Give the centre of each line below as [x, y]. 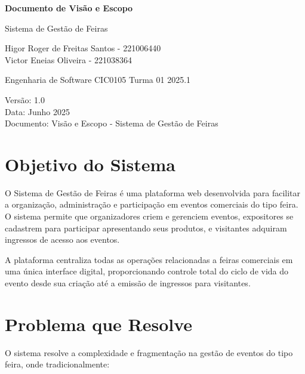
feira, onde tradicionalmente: [57, 364]
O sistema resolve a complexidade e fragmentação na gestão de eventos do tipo [149, 352]
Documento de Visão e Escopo [69, 8]
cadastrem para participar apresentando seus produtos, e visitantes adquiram [146, 228]
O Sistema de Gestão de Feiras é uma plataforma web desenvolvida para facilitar [153, 192]
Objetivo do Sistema [90, 164]
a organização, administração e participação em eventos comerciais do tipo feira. [152, 204]
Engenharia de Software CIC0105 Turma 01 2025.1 [98, 80]
